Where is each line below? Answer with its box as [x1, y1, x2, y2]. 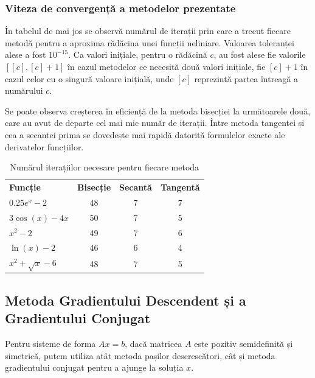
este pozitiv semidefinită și [194, 337, 293, 350]
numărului [5, 84, 43, 97]
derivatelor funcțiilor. [5, 140, 84, 153]
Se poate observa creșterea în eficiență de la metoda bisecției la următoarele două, [5, 104, 311, 117]
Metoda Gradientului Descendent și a [5, 290, 246, 309]
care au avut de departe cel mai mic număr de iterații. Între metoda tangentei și [5, 116, 305, 129]
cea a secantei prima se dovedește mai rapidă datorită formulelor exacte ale [5, 128, 285, 141]
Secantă [119, 181, 152, 193]
